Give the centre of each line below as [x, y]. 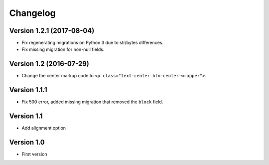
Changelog [32, 13]
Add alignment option [44, 128]
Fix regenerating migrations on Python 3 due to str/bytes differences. [93, 43]
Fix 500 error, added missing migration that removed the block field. [92, 102]
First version [34, 154]
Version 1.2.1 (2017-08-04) [52, 31]
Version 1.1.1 [28, 90]
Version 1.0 [27, 142]
